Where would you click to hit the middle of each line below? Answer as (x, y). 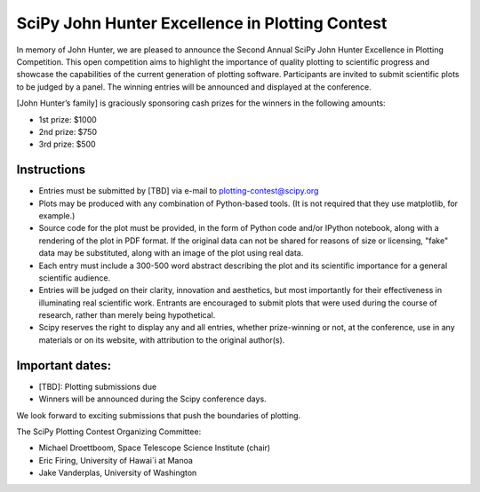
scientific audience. (75, 278)
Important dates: (64, 365)
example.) (57, 215)
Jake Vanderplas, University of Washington (118, 473)
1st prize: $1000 (68, 119)
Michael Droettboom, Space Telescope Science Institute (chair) (155, 448)
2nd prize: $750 (68, 131)
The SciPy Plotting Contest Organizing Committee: (109, 432)
